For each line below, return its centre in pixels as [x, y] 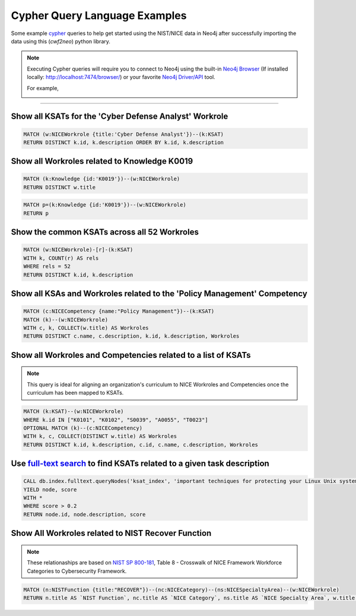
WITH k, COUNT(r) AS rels [61, 258]
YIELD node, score [50, 489]
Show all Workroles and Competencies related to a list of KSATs [131, 355]
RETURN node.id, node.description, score [85, 514]
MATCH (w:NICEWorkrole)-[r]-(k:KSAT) [78, 250]
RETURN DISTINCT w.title [60, 187]
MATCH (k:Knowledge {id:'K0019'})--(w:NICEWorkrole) [102, 179]
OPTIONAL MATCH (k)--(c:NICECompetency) [83, 428]
